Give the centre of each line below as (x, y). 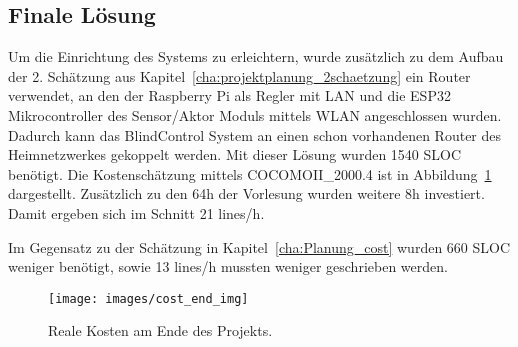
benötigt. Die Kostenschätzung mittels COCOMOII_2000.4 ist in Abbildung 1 (250, 173)
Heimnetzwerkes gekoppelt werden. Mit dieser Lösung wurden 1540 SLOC (235, 154)
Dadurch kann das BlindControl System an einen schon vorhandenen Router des (255, 134)
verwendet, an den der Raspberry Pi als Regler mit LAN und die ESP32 (229, 95)
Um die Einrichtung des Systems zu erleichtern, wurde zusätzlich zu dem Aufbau (256, 56)
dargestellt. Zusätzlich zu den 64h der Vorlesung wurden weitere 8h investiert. (246, 193)
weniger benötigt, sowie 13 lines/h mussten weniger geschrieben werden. (228, 266)
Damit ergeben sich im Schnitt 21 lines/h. (136, 212)
